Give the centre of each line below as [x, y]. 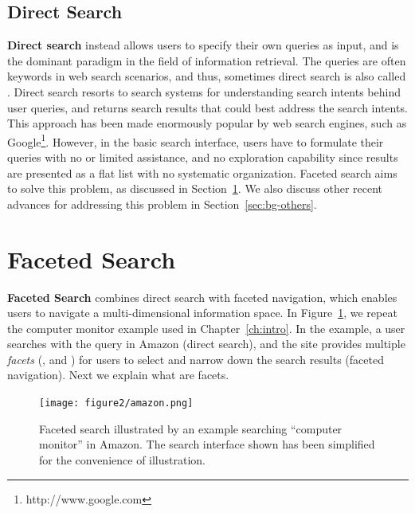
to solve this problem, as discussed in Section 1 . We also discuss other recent [195, 188]
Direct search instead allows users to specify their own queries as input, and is [203, 45]
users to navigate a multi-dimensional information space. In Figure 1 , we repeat [202, 313]
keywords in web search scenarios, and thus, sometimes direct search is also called [207, 76]
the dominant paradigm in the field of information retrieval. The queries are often [207, 60]
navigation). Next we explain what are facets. [118, 375]
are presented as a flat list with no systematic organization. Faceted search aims [202, 172]
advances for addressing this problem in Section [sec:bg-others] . [162, 204]
